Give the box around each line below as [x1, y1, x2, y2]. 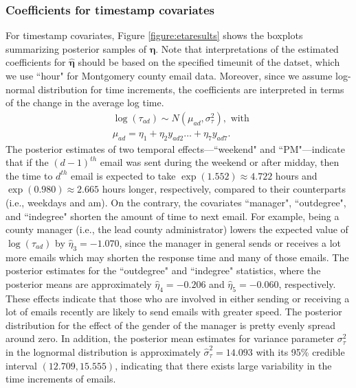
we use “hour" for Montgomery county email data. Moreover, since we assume [5, 69, 333, 82]
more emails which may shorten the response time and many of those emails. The [5, 250, 349, 264]
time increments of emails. [5, 372, 116, 386]
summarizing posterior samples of [5, 41, 146, 56]
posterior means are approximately [5, 276, 152, 291]
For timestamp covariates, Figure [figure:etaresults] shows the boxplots [5, 28, 303, 43]
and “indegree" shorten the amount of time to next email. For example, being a [5, 208, 340, 223]
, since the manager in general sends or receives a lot [119, 235, 341, 250]
